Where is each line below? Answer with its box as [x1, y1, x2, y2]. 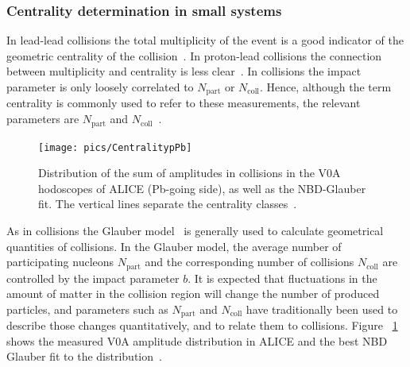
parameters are [6, 110, 79, 127]
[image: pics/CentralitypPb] [38, 141, 192, 153]
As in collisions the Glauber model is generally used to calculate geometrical [6, 222, 384, 238]
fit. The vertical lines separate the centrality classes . [38, 195, 297, 212]
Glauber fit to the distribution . [6, 348, 162, 365]
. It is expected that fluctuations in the [188, 269, 377, 286]
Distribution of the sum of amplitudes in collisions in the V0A [38, 164, 341, 181]
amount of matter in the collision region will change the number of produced [6, 285, 380, 302]
